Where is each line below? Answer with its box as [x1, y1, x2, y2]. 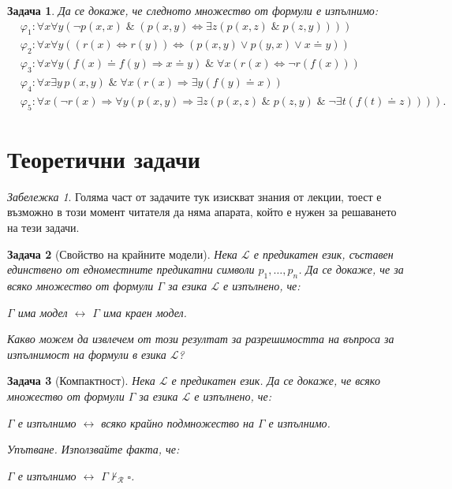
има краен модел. [103, 304, 187, 320]
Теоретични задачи [7, 142, 200, 174]
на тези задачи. [7, 219, 80, 236]
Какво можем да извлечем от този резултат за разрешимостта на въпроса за [7, 330, 394, 347]
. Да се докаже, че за [298, 261, 404, 278]
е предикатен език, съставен [253, 245, 394, 262]
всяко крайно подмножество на [101, 414, 254, 431]
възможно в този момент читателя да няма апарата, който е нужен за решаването [7, 203, 397, 220]
